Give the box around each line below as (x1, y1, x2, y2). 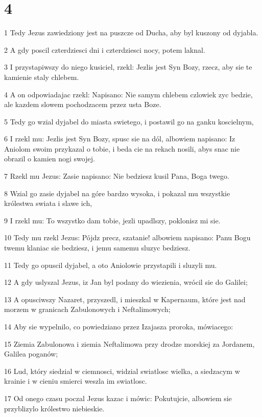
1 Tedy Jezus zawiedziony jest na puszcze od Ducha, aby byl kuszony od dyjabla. (4, 27, 258, 38)
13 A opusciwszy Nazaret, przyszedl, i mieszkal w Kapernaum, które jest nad (4, 294, 246, 304)
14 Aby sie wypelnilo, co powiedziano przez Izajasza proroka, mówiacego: (4, 321, 233, 331)
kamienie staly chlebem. (4, 71, 79, 82)
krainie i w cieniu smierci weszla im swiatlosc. (4, 376, 147, 386)
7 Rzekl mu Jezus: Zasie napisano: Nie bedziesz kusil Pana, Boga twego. (4, 171, 229, 181)
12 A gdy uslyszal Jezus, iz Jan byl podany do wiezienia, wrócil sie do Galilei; (4, 277, 248, 287)
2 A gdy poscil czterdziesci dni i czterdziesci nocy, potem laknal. (4, 44, 205, 55)
